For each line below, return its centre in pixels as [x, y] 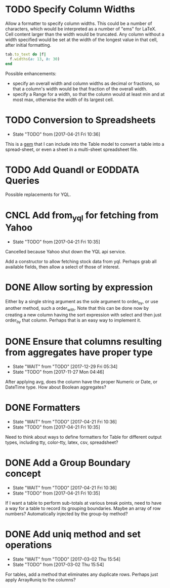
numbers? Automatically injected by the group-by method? [67, 514]
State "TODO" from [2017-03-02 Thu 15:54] [58, 565]
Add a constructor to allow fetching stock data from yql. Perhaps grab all [81, 261]
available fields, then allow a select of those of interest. [63, 267]
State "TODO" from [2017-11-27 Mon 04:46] [58, 372]
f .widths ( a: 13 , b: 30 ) [35, 59]
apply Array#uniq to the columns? [40, 580]
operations [29, 545]
